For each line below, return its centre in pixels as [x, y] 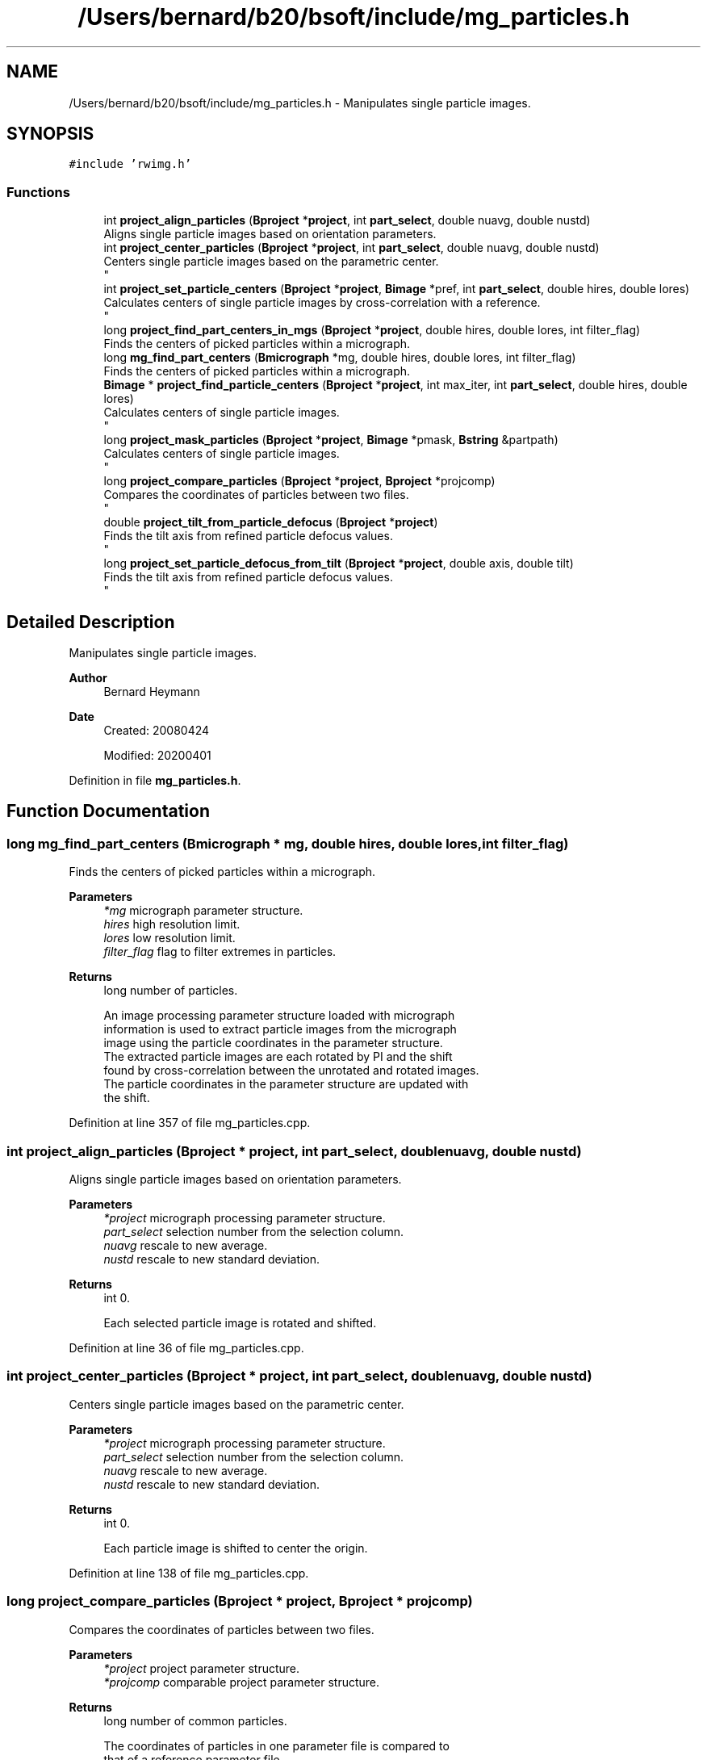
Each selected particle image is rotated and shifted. [240, 1323]
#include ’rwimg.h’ [130, 164]
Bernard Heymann [152, 692]
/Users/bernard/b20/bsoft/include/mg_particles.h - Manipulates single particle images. [300, 103]
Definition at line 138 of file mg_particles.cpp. [189, 1573]
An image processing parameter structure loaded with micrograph [279, 1016]
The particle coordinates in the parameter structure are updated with [286, 1084]
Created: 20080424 [157, 731]
